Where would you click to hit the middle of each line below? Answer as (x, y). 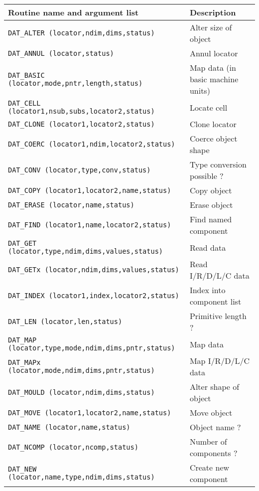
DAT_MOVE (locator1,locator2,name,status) (90, 412)
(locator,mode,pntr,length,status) (75, 83)
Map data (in (213, 68)
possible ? (206, 176)
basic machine (214, 79)
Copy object (211, 190)
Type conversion (218, 164)
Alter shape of (214, 387)
